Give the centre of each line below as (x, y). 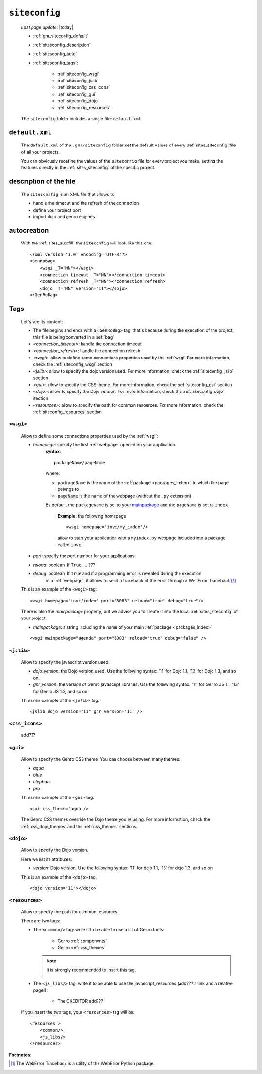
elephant (42, 781)
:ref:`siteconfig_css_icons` (84, 87)
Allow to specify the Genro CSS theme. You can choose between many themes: (101, 759)
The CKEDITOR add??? (81, 1001)
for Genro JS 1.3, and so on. (61, 691)
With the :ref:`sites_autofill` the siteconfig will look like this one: (87, 243)
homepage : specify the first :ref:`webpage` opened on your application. (105, 444)
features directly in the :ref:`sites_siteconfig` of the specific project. (88, 168)
